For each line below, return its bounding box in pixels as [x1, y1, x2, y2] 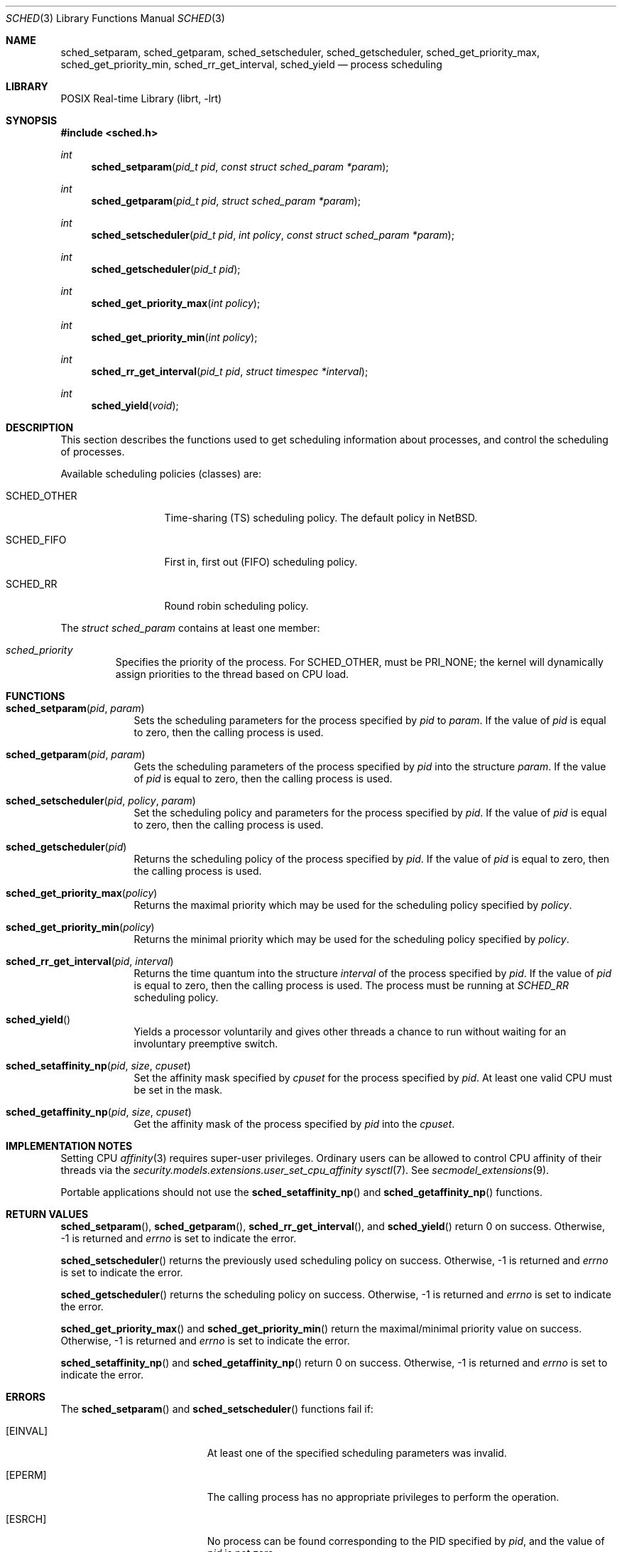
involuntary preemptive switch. [133, 1038, 278, 1050]
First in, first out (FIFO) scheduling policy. [164, 556, 358, 568]
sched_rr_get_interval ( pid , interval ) [6, 955, 174, 967]
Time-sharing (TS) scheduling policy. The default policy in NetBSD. [164, 512, 478, 524]
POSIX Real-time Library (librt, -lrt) [60, 92, 222, 104]
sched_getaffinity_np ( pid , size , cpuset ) [6, 1106, 192, 1118]
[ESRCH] [6, 1513, 47, 1525]
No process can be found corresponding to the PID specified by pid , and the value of [207, 1535, 605, 1547]
